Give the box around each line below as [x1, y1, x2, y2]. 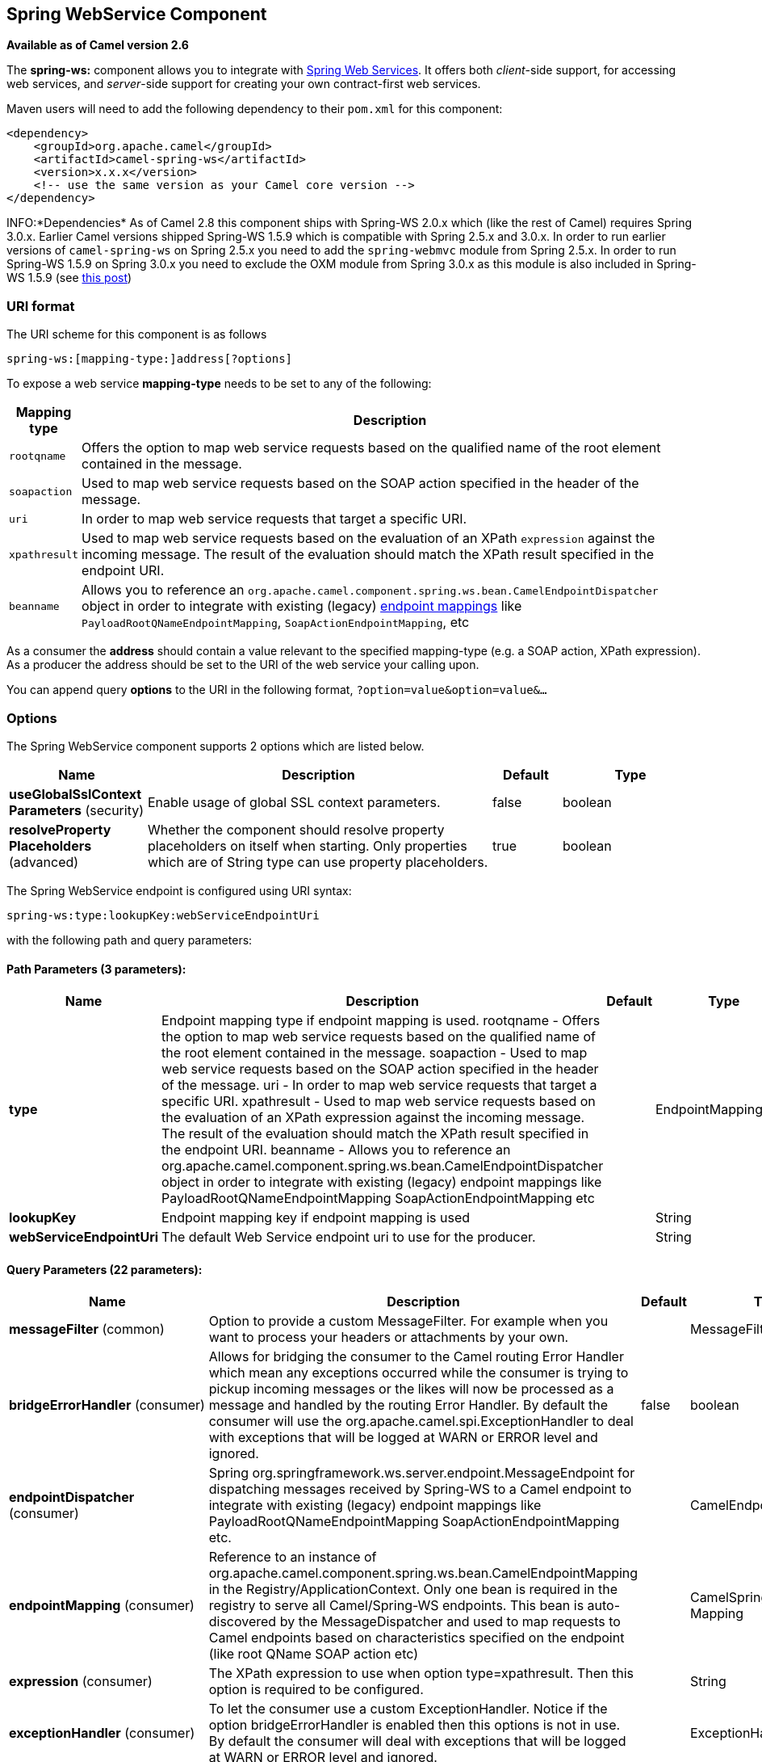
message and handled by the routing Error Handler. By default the [208, 1397, 608, 1414]
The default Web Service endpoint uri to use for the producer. [161, 1229, 536, 1246]
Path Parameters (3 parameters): [6, 961, 186, 976]
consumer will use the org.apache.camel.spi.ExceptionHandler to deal [208, 1413, 634, 1430]
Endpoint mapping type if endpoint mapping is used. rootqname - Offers [161, 1012, 601, 1029]
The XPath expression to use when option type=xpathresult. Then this [208, 1665, 634, 1682]
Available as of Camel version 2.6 [6, 38, 189, 53]
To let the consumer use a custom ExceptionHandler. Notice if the [208, 1701, 608, 1718]
